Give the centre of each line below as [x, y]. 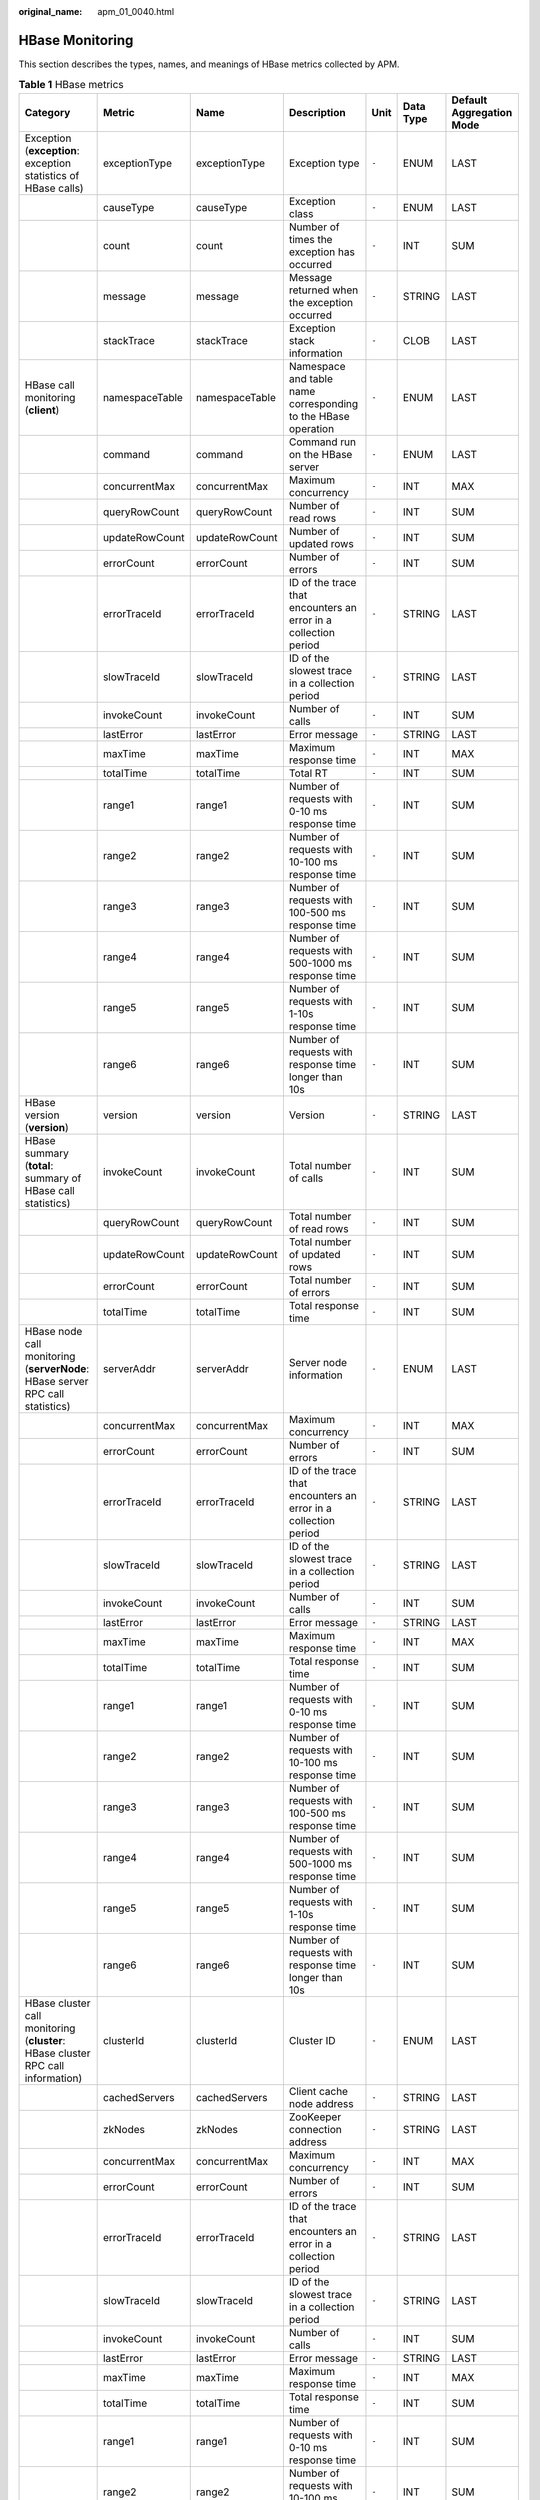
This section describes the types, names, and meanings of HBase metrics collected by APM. [209, 64]
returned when [323, 290]
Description [317, 112]
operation [311, 428]
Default [469, 100]
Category [47, 112]
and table [311, 378]
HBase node [53, 1331]
